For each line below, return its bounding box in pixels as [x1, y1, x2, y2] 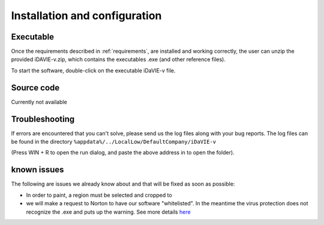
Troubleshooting [11, 114, 75, 124]
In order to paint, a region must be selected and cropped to [26, 191, 172, 199]
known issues [11, 165, 64, 175]
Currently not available [11, 98, 67, 105]
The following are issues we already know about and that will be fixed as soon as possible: [11, 180, 235, 188]
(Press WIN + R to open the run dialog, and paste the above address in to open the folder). [11, 149, 235, 156]
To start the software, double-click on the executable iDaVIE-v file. [11, 66, 176, 74]
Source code [11, 83, 60, 93]
